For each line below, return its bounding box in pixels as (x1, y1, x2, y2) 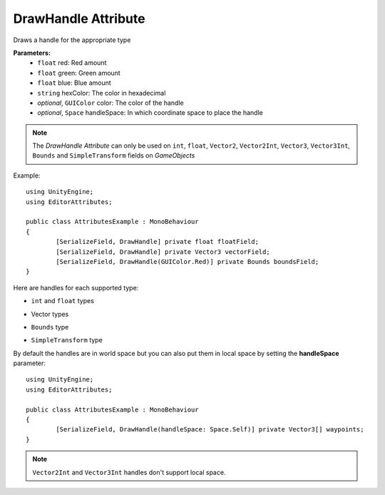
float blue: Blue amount (37, 78, 112, 87)
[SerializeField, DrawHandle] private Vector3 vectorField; (56, 247, 270, 256)
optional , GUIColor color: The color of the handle (37, 98, 185, 107)
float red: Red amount (37, 58, 107, 67)
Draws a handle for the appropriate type (13, 36, 131, 44)
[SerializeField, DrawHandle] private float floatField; (56, 238, 260, 246)
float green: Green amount (37, 68, 120, 77)
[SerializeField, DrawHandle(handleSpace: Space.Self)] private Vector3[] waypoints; (56, 425, 364, 434)
